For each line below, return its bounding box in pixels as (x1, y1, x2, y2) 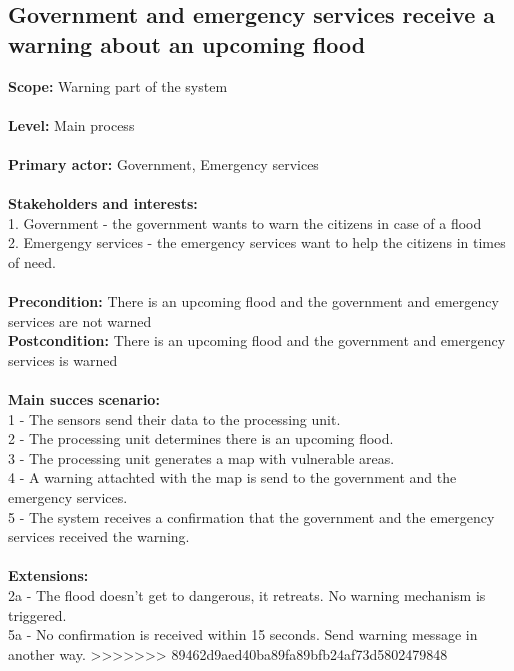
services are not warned (8, 310, 152, 331)
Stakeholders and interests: (8, 193, 198, 214)
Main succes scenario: (8, 389, 160, 410)
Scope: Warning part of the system (8, 75, 228, 96)
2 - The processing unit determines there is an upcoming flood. (8, 428, 394, 449)
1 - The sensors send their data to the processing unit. (8, 408, 341, 429)
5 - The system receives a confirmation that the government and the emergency (8, 506, 495, 527)
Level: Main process (8, 114, 135, 135)
